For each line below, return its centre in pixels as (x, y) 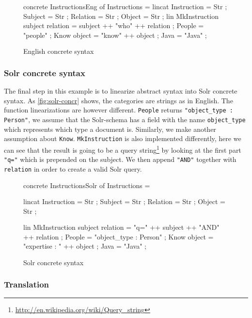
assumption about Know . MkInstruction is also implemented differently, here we (123, 138)
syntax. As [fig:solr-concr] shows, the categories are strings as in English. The (118, 100)
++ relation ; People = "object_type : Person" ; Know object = (118, 236)
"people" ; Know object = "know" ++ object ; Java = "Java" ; (115, 35)
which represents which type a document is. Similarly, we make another (110, 129)
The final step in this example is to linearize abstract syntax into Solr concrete (121, 91)
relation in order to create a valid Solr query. (73, 168)
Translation (27, 284)
